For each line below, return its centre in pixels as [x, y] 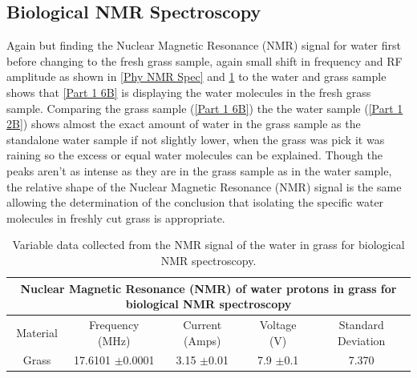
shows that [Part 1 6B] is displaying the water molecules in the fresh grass [189, 92]
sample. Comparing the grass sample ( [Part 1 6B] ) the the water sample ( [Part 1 [205, 108]
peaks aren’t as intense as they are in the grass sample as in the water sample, [199, 170]
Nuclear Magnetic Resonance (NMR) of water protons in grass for [208, 288]
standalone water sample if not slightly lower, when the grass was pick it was [196, 139]
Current [202, 324]
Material [37, 332]
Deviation [362, 340]
